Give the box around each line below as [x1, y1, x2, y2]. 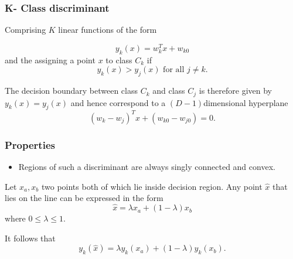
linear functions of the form [58, 23, 157, 36]
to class [105, 53, 132, 66]
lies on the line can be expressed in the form [5, 192, 163, 204]
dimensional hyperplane [203, 96, 288, 108]
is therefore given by [199, 84, 272, 97]
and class [152, 84, 185, 97]
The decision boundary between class [5, 84, 138, 97]
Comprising [5, 23, 46, 36]
